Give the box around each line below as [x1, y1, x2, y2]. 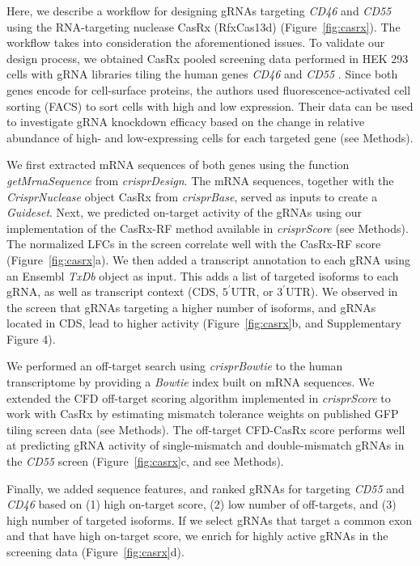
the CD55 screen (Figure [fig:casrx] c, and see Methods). [6, 453, 284, 470]
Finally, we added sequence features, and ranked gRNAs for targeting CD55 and [6, 479, 405, 496]
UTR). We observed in [285, 283, 398, 300]
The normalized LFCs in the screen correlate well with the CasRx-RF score [6, 235, 381, 252]
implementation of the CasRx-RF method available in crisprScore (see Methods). [6, 219, 409, 236]
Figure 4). [6, 330, 56, 347]
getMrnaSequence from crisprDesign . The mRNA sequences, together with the [6, 171, 394, 188]
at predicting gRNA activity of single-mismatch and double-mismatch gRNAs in [6, 437, 405, 454]
